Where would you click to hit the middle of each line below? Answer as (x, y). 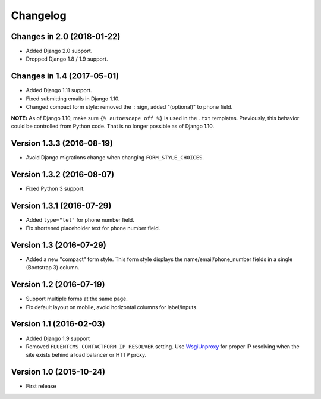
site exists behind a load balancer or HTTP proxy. (86, 355)
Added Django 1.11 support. (59, 90)
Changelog (39, 15)
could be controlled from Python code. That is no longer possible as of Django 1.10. (112, 126)
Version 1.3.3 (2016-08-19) (62, 143)
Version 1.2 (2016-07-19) (58, 285)
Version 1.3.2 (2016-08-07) (63, 175)
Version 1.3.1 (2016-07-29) (61, 205)
